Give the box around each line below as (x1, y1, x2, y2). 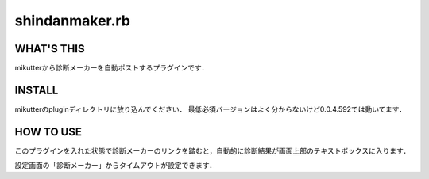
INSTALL (14, 83, 59, 97)
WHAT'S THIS (14, 42, 85, 55)
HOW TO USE (14, 125, 83, 139)
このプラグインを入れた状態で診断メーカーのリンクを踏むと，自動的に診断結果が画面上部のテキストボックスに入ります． (14, 146, 411, 155)
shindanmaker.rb (14, 12, 131, 29)
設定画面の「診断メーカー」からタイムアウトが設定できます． (14, 161, 217, 170)
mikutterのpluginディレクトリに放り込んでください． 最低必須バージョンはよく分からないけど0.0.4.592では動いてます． (14, 104, 407, 114)
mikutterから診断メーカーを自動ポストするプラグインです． (14, 63, 209, 73)
